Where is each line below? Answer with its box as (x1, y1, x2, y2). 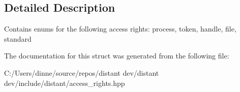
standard (4, 33, 32, 44)
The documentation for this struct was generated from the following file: (4, 50, 229, 61)
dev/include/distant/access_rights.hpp (4, 77, 125, 88)
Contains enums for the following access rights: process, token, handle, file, (4, 23, 236, 34)
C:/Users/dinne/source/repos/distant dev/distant (4, 67, 159, 78)
